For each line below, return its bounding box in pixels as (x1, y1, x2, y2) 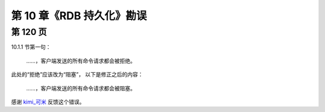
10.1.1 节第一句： (11, 43, 51, 51)
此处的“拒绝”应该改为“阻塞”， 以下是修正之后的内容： (11, 71, 144, 78)
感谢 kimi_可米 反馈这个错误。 (11, 98, 85, 105)
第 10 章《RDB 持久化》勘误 (11, 9, 147, 22)
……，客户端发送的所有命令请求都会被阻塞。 (26, 84, 136, 92)
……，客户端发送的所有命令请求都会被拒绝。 (26, 57, 136, 64)
